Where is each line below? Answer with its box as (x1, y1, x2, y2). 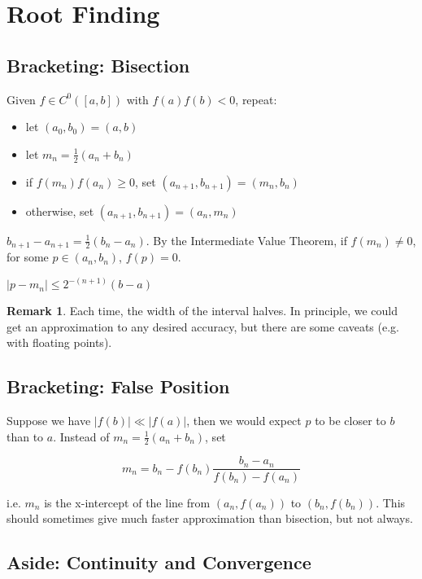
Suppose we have (7, 412, 91, 429)
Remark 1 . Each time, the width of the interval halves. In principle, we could (7, 302, 398, 319)
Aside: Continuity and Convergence (7, 550, 311, 575)
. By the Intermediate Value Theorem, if (146, 231, 347, 248)
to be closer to (315, 412, 386, 429)
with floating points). (7, 334, 112, 351)
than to (7, 428, 44, 445)
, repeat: (235, 90, 277, 107)
